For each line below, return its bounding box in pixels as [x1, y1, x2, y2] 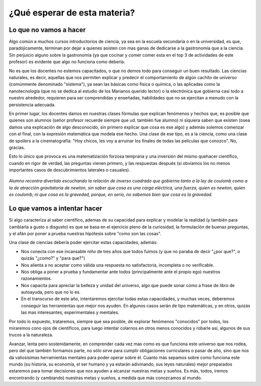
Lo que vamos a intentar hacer [9, 204, 102, 213]
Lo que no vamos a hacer [9, 26, 86, 34]
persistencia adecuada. [9, 102, 56, 108]
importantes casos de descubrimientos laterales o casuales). [9, 167, 130, 173]
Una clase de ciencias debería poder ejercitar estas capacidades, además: [9, 240, 158, 245]
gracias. [9, 145, 25, 150]
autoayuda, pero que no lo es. [21, 289, 81, 295]
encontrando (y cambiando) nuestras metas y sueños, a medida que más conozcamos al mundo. [9, 375, 203, 381]
